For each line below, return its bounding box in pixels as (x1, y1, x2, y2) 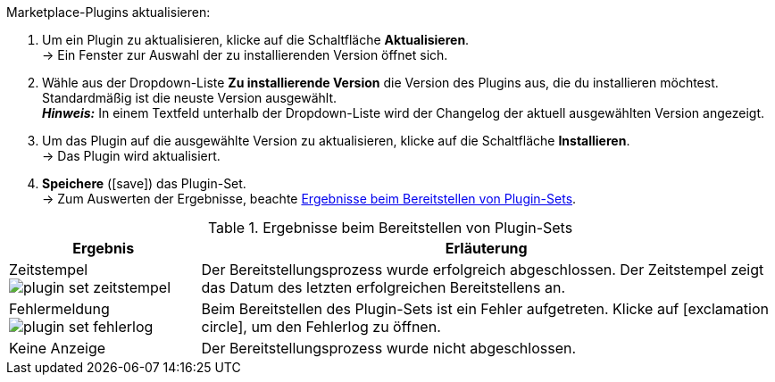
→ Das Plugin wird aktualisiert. (42, 148, 221, 163)
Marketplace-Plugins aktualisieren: (6, 4, 211, 20)
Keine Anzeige (9, 339, 106, 357)
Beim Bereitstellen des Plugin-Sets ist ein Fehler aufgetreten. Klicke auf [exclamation (201, 300, 769, 318)
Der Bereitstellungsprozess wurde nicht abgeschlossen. (201, 339, 577, 357)
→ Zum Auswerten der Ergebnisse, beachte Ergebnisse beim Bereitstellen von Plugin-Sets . (42, 191, 577, 206)
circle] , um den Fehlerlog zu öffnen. (201, 318, 441, 336)
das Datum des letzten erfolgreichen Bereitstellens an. (201, 278, 566, 296)
